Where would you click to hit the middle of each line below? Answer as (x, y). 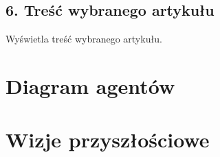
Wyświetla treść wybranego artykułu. (84, 39)
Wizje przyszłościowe (108, 140)
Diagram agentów (90, 85)
